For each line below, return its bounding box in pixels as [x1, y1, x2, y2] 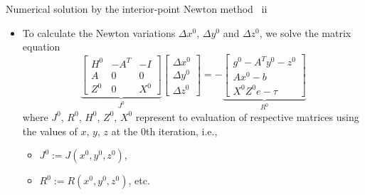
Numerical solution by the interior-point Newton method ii [6, 1, 268, 16]
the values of [22, 123, 78, 138]
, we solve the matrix [259, 25, 351, 40]
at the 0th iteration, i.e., [111, 123, 218, 138]
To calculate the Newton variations [22, 25, 176, 40]
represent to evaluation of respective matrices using [135, 109, 359, 124]
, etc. [128, 173, 150, 188]
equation [22, 39, 60, 54]
